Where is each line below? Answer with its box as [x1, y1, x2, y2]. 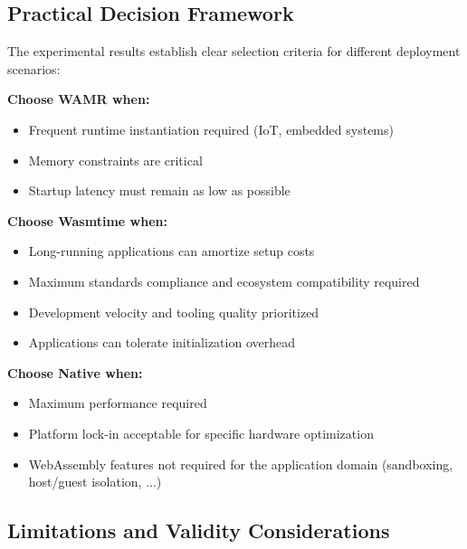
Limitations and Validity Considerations [7, 516, 390, 544]
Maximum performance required [28, 393, 207, 412]
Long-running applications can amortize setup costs [28, 241, 315, 260]
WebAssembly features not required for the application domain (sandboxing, [28, 454, 453, 473]
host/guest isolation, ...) [28, 472, 162, 491]
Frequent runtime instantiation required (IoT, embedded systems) [28, 119, 394, 138]
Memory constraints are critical [28, 150, 203, 169]
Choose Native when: [7, 363, 143, 382]
